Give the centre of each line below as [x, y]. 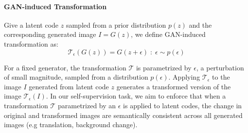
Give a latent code [31, 25]
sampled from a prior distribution [116, 25]
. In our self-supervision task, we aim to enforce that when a [136, 96]
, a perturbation [220, 67]
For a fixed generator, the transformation [65, 67]
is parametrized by [164, 67]
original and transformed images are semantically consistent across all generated [123, 115]
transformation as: [31, 43]
